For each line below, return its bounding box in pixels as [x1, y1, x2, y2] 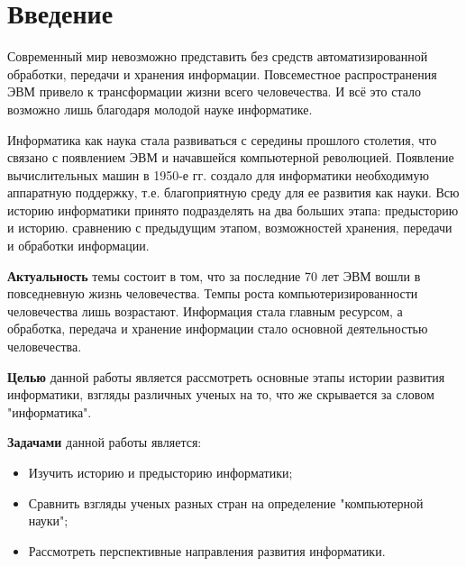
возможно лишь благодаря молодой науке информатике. [7, 99, 313, 118]
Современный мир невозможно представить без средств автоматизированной [7, 47, 428, 66]
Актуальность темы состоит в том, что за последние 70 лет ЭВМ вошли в [7, 266, 421, 285]
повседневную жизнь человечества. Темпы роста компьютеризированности [7, 284, 418, 303]
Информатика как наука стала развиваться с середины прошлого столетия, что [7, 130, 437, 149]
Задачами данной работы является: [7, 433, 202, 452]
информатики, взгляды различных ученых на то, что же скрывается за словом [7, 385, 434, 404]
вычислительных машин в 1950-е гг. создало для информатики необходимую [7, 165, 429, 184]
